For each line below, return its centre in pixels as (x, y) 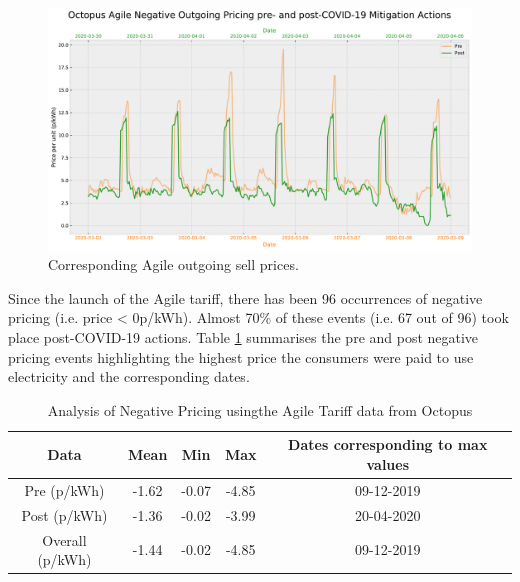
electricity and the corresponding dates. (129, 376)
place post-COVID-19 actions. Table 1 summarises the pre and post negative (243, 337)
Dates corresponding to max (388, 444)
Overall (64, 539)
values (388, 463)
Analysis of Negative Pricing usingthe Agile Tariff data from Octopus (260, 409)
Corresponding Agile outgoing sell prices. (173, 264)
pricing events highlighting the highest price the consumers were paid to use (241, 356)
